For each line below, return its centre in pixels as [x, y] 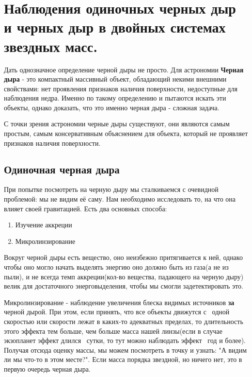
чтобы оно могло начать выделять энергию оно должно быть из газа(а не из [116, 267]
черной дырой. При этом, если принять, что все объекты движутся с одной [117, 312]
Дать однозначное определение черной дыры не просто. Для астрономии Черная [124, 69]
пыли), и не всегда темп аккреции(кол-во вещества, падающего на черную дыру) [124, 276]
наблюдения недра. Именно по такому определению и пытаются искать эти [115, 98]
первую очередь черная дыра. [47, 368]
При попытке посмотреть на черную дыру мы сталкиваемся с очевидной [111, 189]
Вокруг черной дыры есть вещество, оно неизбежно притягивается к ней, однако [123, 257]
